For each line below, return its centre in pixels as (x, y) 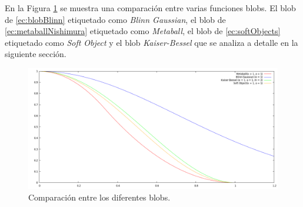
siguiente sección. (36, 54)
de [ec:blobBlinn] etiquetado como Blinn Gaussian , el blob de (115, 19)
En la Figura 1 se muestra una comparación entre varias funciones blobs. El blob (150, 8)
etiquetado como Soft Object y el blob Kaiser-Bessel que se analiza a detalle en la (151, 42)
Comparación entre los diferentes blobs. (99, 197)
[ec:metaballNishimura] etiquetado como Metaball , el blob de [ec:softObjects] (143, 31)
